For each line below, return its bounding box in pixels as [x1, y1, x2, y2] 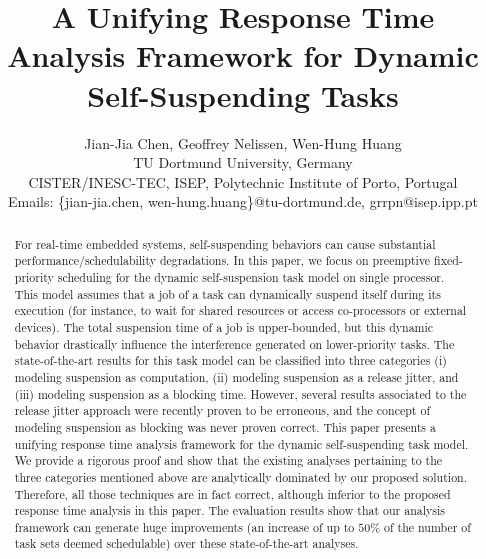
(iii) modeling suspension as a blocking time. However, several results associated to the [14, 385, 467, 402]
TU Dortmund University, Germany [133, 152, 353, 173]
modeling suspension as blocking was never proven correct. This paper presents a [14, 418, 436, 435]
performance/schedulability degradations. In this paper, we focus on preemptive [14, 252, 431, 269]
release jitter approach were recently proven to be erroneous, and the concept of [14, 402, 431, 419]
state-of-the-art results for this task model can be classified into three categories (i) [14, 352, 447, 369]
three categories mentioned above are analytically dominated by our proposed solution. [14, 468, 468, 485]
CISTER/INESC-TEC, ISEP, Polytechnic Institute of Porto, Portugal [28, 171, 458, 192]
